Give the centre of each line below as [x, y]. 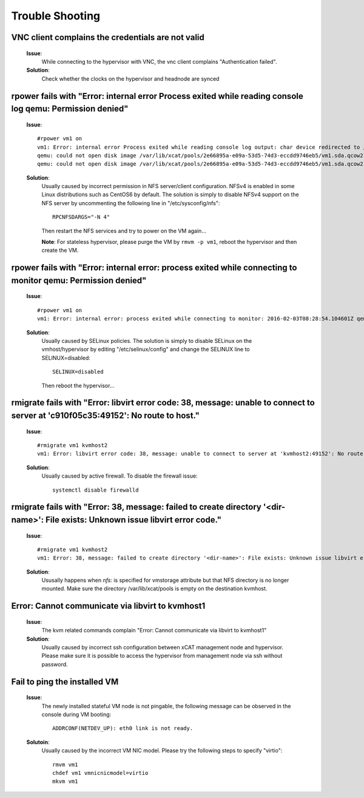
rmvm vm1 [65, 764]
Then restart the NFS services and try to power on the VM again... [124, 231]
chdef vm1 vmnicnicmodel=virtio [100, 773]
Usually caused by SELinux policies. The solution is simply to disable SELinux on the [147, 340]
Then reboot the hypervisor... [78, 385]
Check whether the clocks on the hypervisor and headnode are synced [130, 78]
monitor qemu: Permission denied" [79, 280]
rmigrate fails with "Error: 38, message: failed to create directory [136, 507]
